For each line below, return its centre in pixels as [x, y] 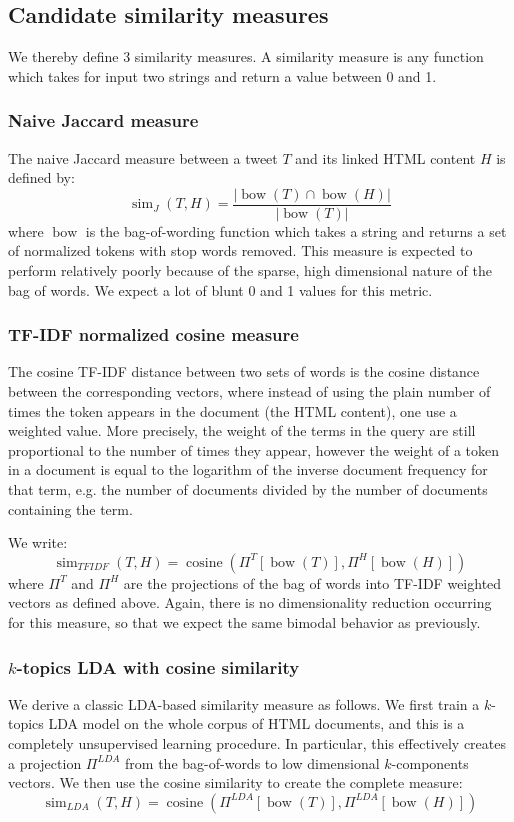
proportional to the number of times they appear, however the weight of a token [254, 449]
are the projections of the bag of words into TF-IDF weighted [312, 582]
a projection [45, 762]
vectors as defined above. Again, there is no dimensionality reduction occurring [250, 602]
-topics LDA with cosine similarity [158, 666]
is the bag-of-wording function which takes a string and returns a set [296, 230]
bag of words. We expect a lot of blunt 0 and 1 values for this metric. [220, 289]
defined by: [41, 177]
